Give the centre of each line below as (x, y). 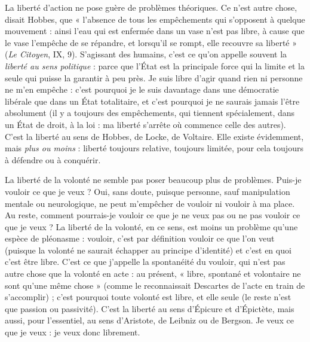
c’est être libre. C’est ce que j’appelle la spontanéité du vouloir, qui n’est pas (145, 262)
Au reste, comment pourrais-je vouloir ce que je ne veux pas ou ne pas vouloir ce (153, 215)
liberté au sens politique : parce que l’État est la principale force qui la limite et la (155, 65)
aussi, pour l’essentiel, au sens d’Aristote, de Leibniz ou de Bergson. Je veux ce (149, 320)
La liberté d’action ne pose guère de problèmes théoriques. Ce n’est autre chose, (151, 7)
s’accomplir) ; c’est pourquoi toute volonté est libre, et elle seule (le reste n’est (148, 297)
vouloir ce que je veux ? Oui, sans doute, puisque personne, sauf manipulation (148, 191)
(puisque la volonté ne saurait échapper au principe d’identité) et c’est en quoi (148, 250)
